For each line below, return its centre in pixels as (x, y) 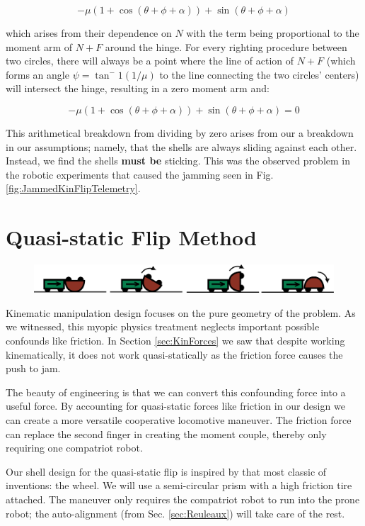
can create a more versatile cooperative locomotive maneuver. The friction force (179, 419)
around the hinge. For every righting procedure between (226, 46)
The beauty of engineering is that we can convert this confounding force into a (176, 392)
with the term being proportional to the (273, 33)
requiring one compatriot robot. (74, 448)
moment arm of (39, 46)
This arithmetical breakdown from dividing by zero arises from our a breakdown (180, 132)
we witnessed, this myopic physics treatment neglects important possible (163, 326)
